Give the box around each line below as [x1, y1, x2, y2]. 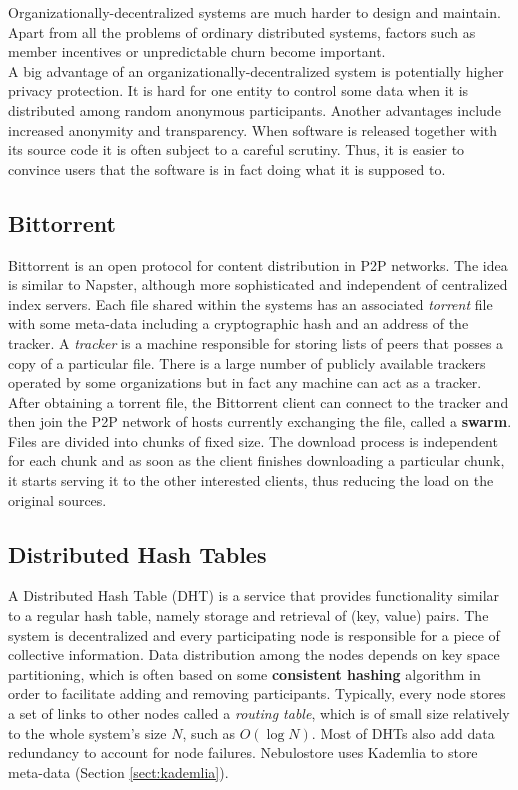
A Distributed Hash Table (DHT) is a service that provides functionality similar [8, 585, 500, 606]
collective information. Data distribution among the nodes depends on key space [8, 644, 500, 665]
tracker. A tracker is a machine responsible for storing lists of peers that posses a [8, 332, 504, 353]
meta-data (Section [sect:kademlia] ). [8, 761, 229, 782]
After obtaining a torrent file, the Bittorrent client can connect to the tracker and [8, 391, 509, 412]
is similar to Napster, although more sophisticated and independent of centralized [8, 274, 508, 295]
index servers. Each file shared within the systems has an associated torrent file [8, 293, 493, 314]
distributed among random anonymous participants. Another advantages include [8, 99, 501, 120]
